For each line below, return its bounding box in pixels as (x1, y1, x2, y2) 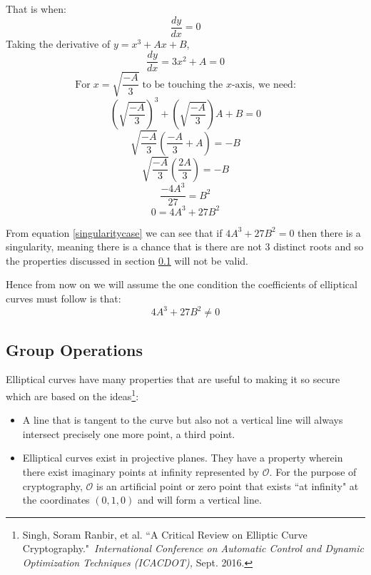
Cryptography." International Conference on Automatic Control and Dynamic (22, 541, 364, 556)
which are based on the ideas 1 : (6, 386, 139, 403)
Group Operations (6, 338, 143, 360)
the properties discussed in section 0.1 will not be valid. (6, 253, 248, 268)
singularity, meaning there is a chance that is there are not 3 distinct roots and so (6, 239, 364, 254)
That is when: (6, 1, 66, 16)
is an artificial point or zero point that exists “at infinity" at (96, 478, 359, 493)
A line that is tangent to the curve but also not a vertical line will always (22, 412, 343, 427)
